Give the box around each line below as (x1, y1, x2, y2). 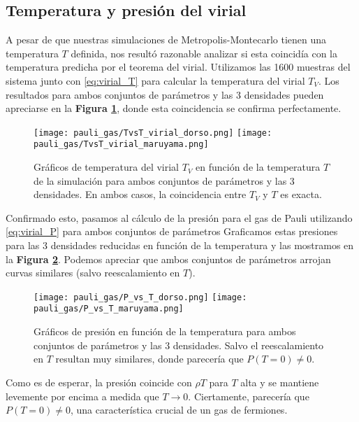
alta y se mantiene (240, 374, 319, 389)
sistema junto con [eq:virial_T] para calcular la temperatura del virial (6, 73, 305, 87)
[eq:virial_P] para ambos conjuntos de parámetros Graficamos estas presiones (6, 224, 338, 239)
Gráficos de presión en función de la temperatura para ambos (34, 324, 296, 339)
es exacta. (280, 187, 322, 202)
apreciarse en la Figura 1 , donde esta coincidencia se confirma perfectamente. (6, 101, 342, 115)
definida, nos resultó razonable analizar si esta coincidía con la (71, 45, 337, 60)
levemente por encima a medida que (6, 388, 159, 403)
